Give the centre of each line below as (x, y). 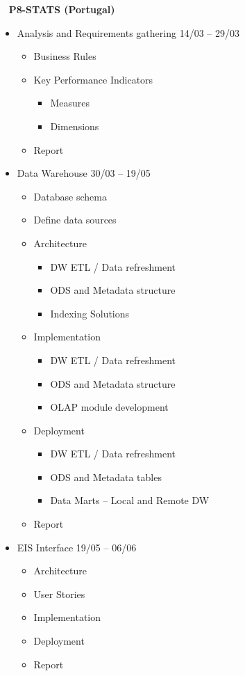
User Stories (59, 594)
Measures (70, 103)
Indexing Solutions (90, 313)
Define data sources (75, 220)
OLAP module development (109, 407)
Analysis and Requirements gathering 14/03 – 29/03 (128, 32)
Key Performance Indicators (93, 79)
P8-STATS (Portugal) (62, 9)
